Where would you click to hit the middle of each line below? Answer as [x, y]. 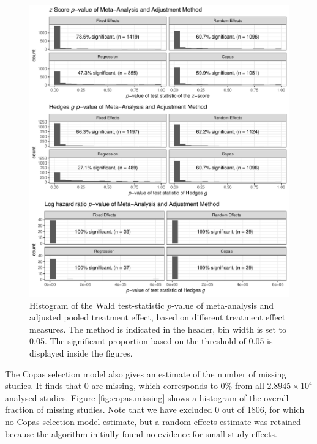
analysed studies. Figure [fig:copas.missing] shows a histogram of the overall [147, 397]
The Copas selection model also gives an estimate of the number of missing [146, 373]
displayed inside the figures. [81, 353]
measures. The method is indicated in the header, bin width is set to [158, 329]
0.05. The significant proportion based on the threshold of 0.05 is [151, 341]
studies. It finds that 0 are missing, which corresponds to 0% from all [135, 386]
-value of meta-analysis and [223, 305]
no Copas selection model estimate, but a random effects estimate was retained [153, 422]
